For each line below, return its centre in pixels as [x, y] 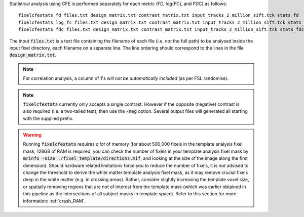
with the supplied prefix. [48, 118]
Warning [32, 135]
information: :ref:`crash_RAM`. [54, 201]
